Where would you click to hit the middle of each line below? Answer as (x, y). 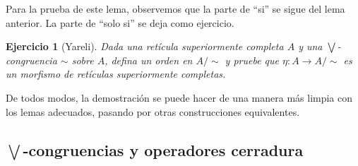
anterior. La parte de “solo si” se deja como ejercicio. (120, 22)
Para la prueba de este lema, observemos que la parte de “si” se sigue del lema (175, 8)
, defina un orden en (149, 60)
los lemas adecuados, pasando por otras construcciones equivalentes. (153, 111)
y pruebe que (252, 60)
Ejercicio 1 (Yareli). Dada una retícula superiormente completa (145, 46)
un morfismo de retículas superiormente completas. (116, 74)
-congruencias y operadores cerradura (163, 149)
